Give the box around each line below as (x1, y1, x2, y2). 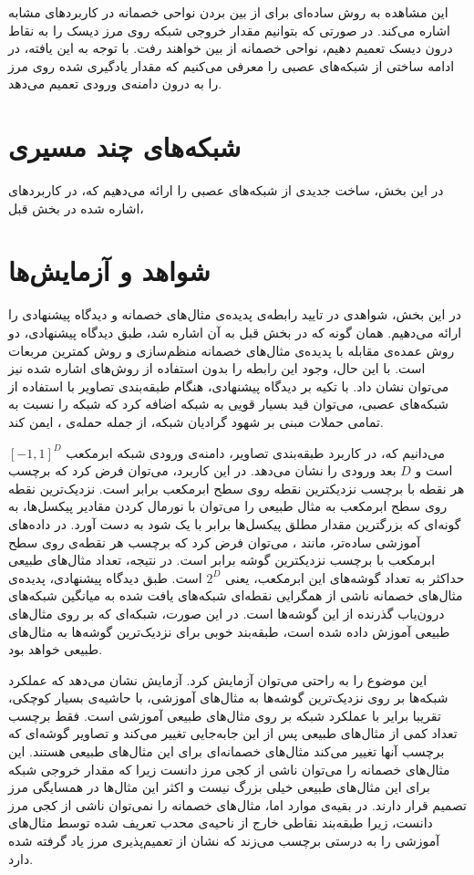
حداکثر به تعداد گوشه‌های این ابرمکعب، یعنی (224, 568, 465, 587)
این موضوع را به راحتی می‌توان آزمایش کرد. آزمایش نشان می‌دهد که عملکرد (8, 670, 428, 689)
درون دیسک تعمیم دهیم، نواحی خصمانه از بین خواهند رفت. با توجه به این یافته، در (8, 38, 453, 57)
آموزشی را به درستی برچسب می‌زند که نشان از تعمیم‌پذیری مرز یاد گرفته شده (8, 831, 440, 850)
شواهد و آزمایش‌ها (8, 252, 211, 289)
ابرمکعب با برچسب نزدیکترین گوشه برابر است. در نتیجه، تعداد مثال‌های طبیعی (8, 550, 436, 569)
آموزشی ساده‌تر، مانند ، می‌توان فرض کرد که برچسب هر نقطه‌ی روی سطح (8, 532, 421, 551)
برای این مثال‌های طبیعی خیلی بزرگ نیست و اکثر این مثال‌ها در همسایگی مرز (8, 777, 430, 797)
